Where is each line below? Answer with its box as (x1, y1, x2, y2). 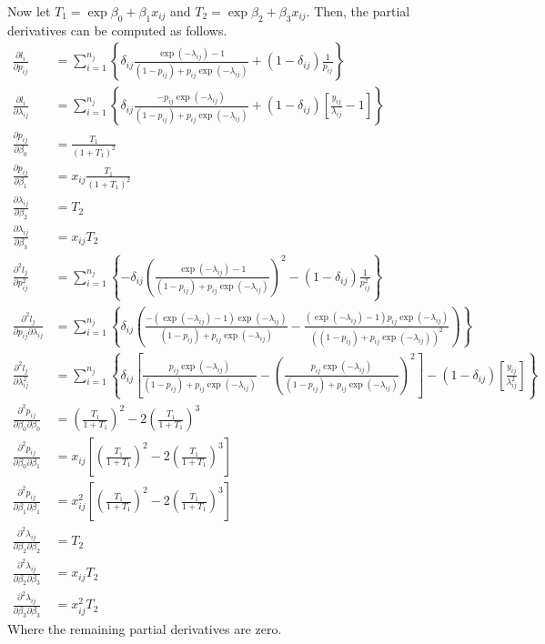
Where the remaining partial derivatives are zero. (7, 619, 282, 638)
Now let (7, 2, 51, 20)
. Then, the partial (306, 2, 410, 20)
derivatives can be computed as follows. (7, 20, 227, 39)
